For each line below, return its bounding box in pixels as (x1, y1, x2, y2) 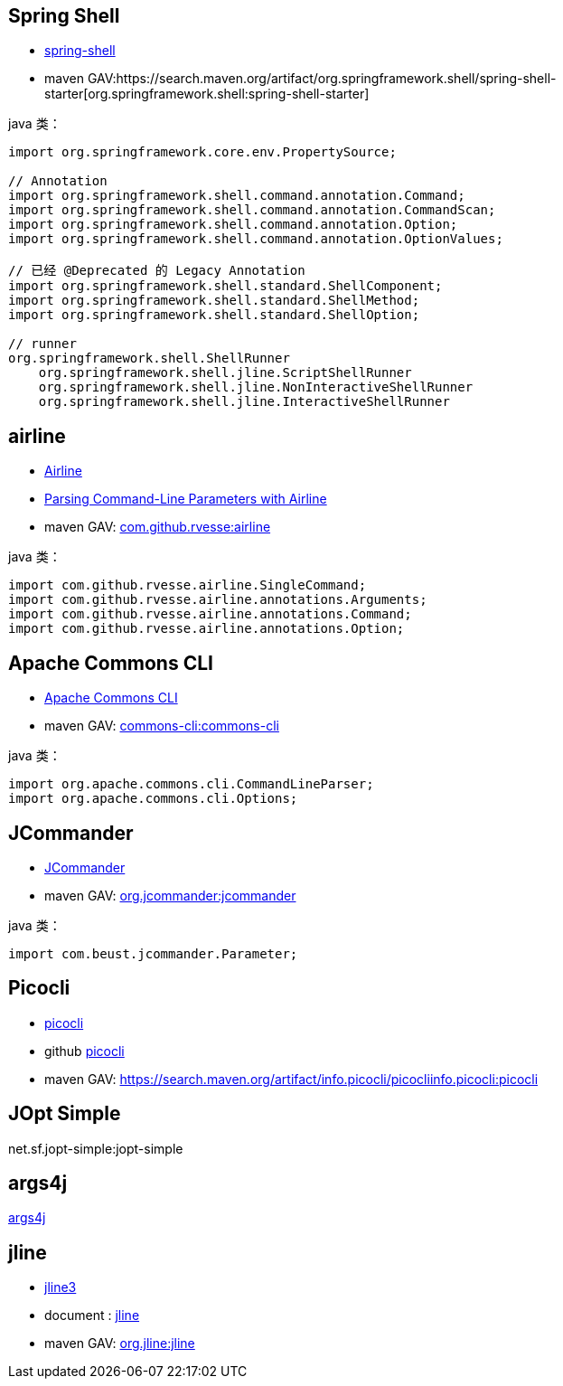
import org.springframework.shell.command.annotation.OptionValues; (8, 231, 503, 247)
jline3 (44, 1279, 77, 1296)
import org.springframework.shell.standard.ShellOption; (8, 307, 420, 323)
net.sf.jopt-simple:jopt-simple (8, 1140, 183, 1156)
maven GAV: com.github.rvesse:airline (44, 519, 271, 535)
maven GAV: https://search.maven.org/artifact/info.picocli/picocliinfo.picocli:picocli (44, 1070, 539, 1087)
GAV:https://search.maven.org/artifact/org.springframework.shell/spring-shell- (87, 71, 557, 87)
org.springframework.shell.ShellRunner (8, 351, 290, 366)
